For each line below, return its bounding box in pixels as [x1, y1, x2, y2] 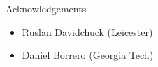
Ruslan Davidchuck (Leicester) [22, 24, 153, 39]
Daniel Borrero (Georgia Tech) [22, 48, 154, 62]
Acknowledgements [6, 1, 87, 15]
